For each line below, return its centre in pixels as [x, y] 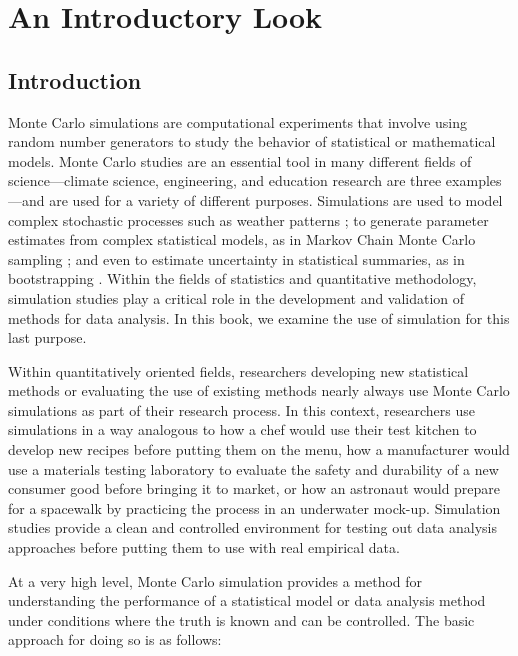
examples [473, 180]
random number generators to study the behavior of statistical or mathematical [252, 141]
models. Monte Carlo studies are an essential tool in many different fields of [240, 160]
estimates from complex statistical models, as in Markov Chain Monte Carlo [242, 239]
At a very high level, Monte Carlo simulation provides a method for [215, 580]
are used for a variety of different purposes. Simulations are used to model [276, 199]
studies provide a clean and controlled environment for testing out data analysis [253, 527]
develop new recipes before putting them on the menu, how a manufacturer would [259, 449]
